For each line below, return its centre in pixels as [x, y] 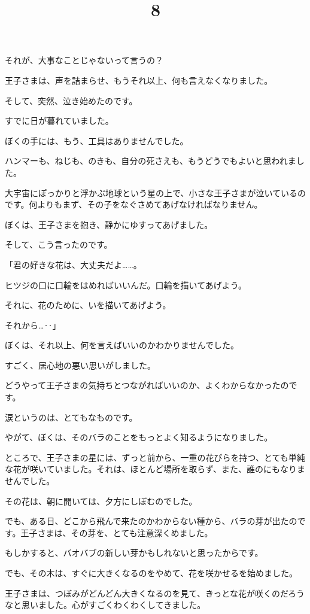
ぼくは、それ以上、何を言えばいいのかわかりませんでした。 [122, 345]
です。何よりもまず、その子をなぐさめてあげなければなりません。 [134, 204]
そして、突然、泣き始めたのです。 [71, 100]
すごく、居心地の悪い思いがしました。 [80, 365]
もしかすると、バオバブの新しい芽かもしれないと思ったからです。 [134, 553]
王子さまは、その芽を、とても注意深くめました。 [117, 532]
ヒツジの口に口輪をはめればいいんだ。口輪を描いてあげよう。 [126, 285]
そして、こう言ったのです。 [59, 244]
